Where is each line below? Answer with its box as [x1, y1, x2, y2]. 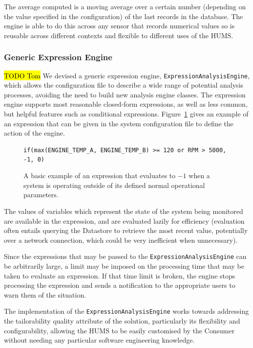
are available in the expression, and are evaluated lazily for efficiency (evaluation [4, 215, 245, 226]
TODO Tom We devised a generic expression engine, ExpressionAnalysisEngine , [4, 70, 250, 80]
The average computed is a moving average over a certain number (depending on [4, 1, 246, 11]
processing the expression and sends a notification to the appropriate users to [4, 280, 235, 290]
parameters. [23, 189, 59, 200]
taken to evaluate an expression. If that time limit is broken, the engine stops [4, 270, 235, 280]
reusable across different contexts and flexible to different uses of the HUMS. [4, 30, 233, 40]
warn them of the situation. [4, 289, 86, 300]
